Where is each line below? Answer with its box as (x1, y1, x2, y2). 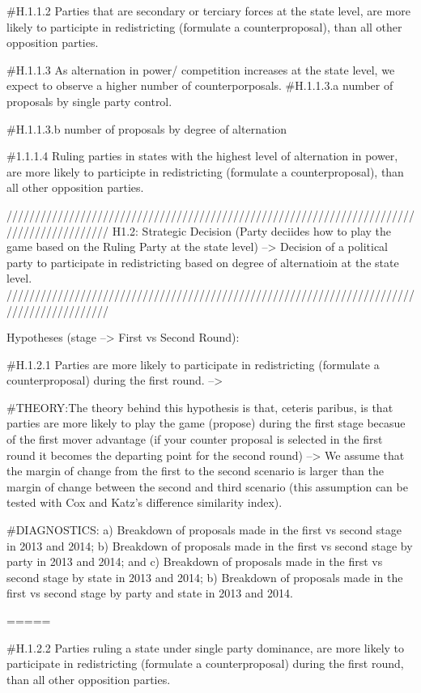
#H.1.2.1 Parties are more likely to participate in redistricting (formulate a (6, 355, 380, 372)
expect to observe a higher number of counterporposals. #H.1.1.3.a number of (6, 77, 393, 94)
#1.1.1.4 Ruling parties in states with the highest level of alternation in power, (6, 147, 398, 164)
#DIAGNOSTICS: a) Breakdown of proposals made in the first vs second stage (6, 521, 402, 538)
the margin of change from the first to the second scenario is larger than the (6, 462, 385, 479)
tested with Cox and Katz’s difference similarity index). (6, 494, 283, 511)
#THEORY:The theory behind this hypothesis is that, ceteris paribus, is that (6, 398, 393, 415)
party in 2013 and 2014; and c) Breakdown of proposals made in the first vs (6, 553, 383, 570)
